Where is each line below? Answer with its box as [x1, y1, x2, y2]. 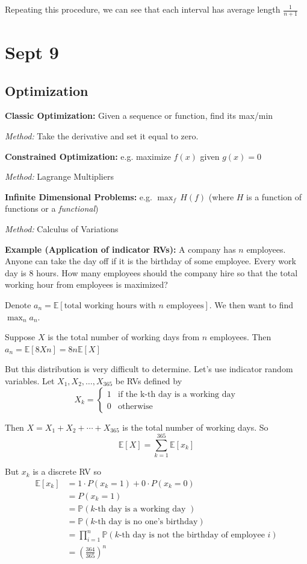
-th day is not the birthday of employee [119, 531, 265, 540]
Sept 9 [5, 40, 59, 65]
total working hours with [64, 301, 156, 310]
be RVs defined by [115, 374, 182, 387]
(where [208, 190, 234, 203]
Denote [5, 298, 31, 311]
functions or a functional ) [5, 202, 99, 215]
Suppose [5, 331, 36, 343]
